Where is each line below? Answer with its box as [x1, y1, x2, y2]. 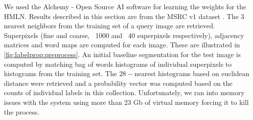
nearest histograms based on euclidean [134, 68, 250, 79]
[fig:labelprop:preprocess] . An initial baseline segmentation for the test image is [4, 49, 241, 59]
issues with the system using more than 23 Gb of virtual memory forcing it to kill [4, 97, 249, 107]
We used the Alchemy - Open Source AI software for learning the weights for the [4, 1, 247, 11]
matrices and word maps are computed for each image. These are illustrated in [4, 40, 240, 50]
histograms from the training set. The [4, 68, 117, 79]
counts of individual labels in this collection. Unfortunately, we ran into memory [4, 87, 245, 98]
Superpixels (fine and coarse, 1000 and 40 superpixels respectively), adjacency [4, 30, 244, 40]
